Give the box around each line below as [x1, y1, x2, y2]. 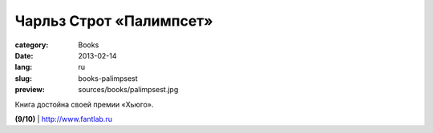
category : [14, 40, 49, 50]
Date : [14, 50, 34, 60]
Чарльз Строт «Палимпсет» [14, 12, 214, 30]
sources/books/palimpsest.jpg [78, 85, 179, 95]
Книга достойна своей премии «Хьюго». [14, 99, 154, 109]
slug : [14, 73, 32, 83]
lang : [14, 62, 33, 72]
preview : [14, 85, 46, 95]
